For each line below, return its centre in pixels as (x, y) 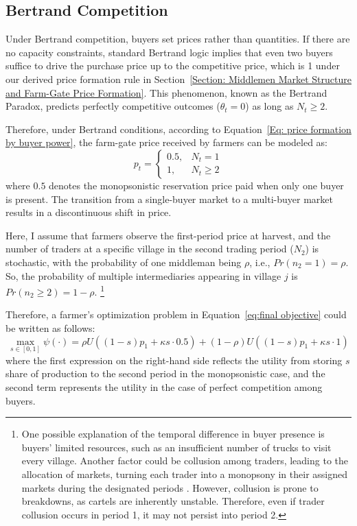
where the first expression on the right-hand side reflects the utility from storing (174, 360)
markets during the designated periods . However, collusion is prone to (170, 487)
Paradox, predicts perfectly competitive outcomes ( (113, 106)
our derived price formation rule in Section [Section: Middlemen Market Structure (178, 79)
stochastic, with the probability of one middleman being (124, 262)
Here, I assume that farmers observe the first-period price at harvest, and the (168, 235)
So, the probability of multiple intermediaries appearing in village (143, 275)
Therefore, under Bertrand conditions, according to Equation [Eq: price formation (178, 129)
